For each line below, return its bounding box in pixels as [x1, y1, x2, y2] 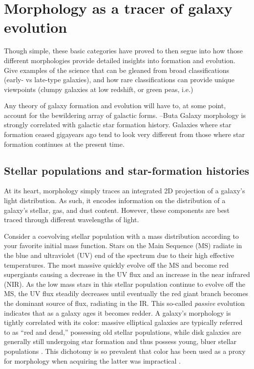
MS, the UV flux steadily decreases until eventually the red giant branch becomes [4, 288, 249, 299]
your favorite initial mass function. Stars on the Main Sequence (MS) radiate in [4, 240, 242, 251]
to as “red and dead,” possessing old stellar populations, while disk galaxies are [4, 326, 241, 337]
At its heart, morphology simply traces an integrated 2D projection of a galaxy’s [4, 185, 245, 196]
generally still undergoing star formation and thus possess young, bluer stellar [4, 336, 237, 346]
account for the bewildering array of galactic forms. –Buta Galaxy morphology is [4, 110, 246, 120]
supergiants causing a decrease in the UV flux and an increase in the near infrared [4, 269, 250, 279]
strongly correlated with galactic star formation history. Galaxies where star [4, 119, 232, 130]
